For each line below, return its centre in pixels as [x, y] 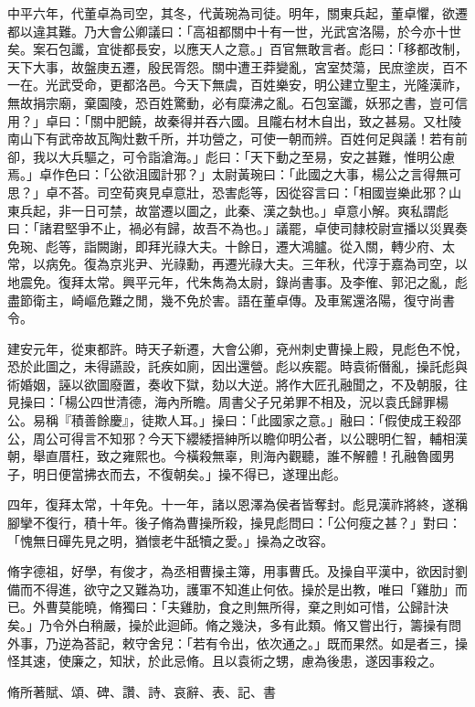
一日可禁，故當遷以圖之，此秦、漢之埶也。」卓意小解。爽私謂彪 [259, 210]
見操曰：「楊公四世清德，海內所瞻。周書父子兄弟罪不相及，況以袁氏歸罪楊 [228, 402]
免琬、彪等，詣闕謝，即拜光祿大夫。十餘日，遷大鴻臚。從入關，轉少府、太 [231, 246]
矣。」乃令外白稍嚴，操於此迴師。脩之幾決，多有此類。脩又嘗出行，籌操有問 [234, 625]
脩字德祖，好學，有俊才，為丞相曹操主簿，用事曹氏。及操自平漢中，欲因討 [231, 571]
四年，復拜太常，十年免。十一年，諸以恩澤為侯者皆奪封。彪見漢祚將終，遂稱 [237, 504]
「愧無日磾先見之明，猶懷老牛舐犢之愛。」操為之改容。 [170, 540]
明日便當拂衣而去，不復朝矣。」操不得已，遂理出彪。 [189, 473]
